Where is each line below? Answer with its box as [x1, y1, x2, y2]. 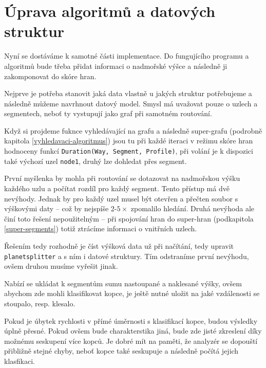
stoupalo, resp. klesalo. [4, 298, 75, 308]
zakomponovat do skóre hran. [4, 70, 97, 81]
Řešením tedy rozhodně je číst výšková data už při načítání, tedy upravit [4, 240, 234, 251]
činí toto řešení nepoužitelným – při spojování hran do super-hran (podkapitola [4, 213, 254, 224]
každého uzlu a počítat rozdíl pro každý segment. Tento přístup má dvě [4, 182, 230, 193]
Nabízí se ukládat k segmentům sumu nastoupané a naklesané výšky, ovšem [4, 278, 242, 288]
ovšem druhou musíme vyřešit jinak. [4, 261, 118, 271]
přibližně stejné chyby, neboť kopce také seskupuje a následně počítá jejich [4, 345, 239, 356]
